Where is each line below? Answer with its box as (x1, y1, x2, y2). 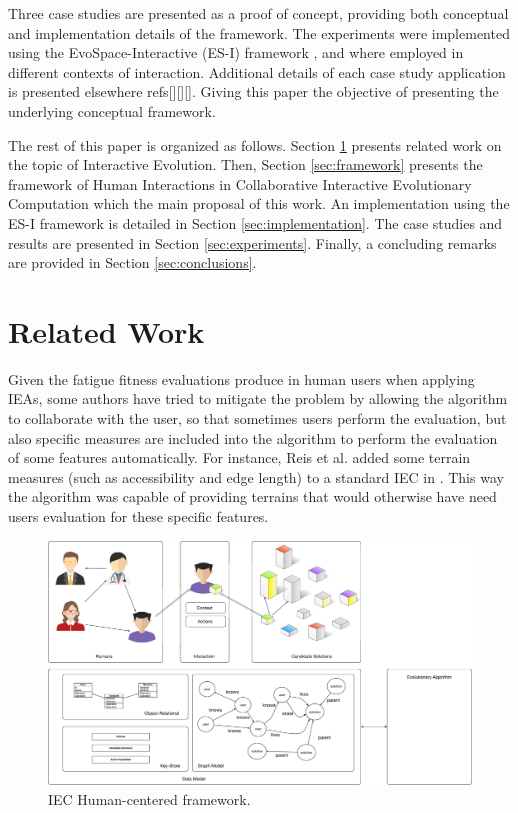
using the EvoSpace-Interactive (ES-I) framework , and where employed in (8, 42, 464, 63)
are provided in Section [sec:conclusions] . (8, 252, 257, 273)
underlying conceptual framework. (8, 100, 216, 121)
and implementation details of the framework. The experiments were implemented (8, 22, 510, 43)
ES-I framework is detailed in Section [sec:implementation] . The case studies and (8, 212, 503, 233)
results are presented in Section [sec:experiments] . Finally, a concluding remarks (8, 232, 497, 253)
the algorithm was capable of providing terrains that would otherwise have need (8, 486, 497, 507)
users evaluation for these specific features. (8, 506, 269, 526)
